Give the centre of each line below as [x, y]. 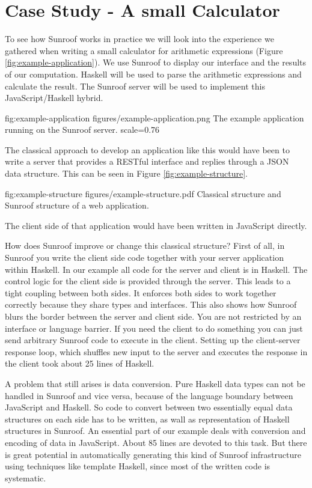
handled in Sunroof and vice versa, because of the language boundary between [149, 395]
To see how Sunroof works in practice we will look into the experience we [139, 39]
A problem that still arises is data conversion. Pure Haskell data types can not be [155, 383]
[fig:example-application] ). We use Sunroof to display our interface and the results [156, 62]
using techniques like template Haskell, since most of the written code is [138, 466]
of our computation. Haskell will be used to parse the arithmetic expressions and [153, 74]
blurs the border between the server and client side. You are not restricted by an [153, 316]
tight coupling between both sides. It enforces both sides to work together [141, 292]
